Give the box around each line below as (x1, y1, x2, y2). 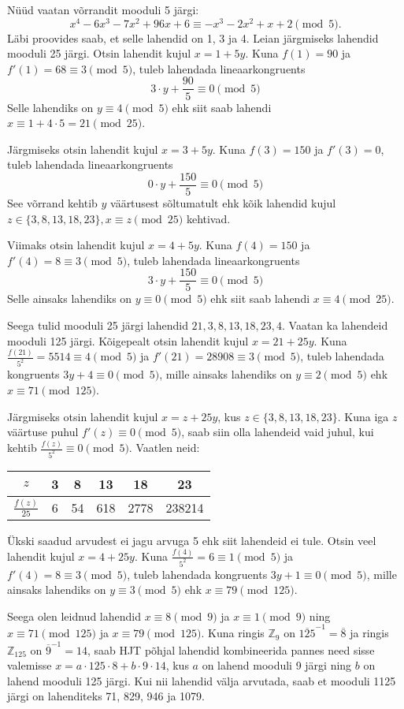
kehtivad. (186, 210, 231, 226)
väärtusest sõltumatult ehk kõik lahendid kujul (110, 194, 336, 211)
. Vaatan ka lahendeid (282, 316, 388, 333)
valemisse (7, 657, 52, 674)
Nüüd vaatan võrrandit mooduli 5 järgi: (7, 2, 199, 17)
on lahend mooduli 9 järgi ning (202, 657, 352, 674)
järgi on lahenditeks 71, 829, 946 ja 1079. (7, 688, 205, 704)
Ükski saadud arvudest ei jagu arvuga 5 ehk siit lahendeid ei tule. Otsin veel (7, 532, 376, 548)
